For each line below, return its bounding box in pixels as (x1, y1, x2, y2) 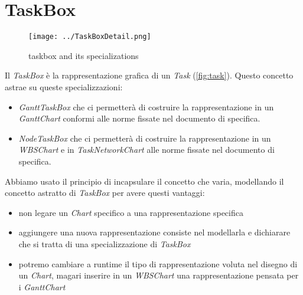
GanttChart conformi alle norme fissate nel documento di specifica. (18, 112, 260, 124)
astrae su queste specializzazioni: (5, 80, 123, 93)
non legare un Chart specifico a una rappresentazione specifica (18, 206, 243, 218)
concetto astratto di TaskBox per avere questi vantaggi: (5, 186, 205, 199)
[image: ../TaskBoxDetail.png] (28, 32, 151, 41)
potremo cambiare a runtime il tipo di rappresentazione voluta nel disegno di (18, 257, 298, 270)
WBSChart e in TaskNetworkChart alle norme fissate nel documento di (18, 143, 275, 156)
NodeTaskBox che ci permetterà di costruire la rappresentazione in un (18, 132, 271, 144)
